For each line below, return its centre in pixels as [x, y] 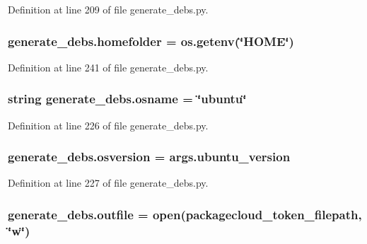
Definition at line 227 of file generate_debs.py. [108, 183]
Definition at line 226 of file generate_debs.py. [108, 125]
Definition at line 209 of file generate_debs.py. [108, 9]
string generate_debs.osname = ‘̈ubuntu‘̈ [127, 99]
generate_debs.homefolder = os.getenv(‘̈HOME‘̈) [151, 41]
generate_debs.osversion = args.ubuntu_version [149, 157]
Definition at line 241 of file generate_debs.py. [108, 67]
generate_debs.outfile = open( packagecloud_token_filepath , [185, 214]
